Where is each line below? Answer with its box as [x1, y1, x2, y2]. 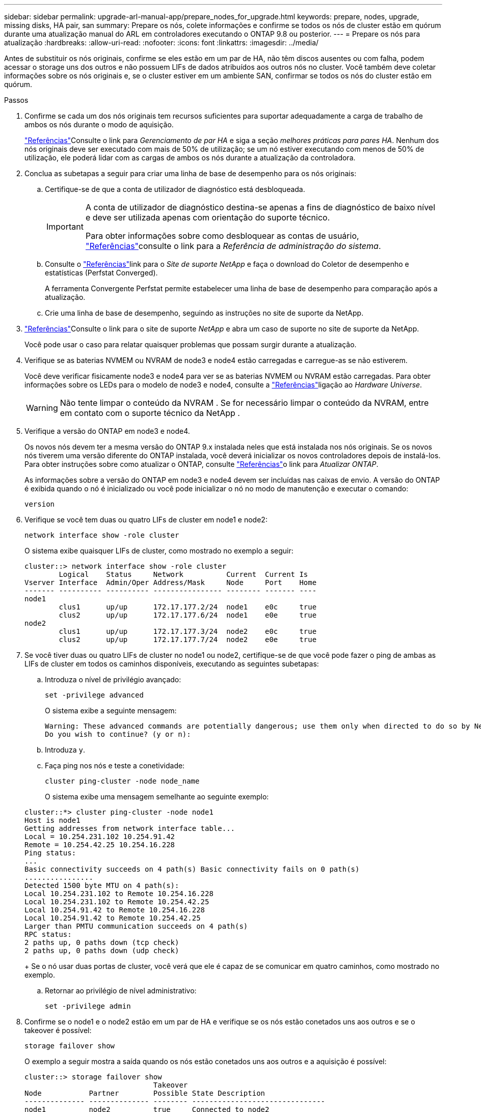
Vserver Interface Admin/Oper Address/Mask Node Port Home [24, 578, 317, 587]
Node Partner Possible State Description [24, 1089, 265, 1097]
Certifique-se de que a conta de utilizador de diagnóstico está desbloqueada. [45, 185, 305, 193]
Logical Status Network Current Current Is [59, 570, 308, 578]
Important [46, 221, 84, 232]
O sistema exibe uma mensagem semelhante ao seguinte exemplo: [45, 792, 269, 801]
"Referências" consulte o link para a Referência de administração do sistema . [85, 241, 381, 251]
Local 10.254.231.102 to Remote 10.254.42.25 [24, 898, 209, 906]
